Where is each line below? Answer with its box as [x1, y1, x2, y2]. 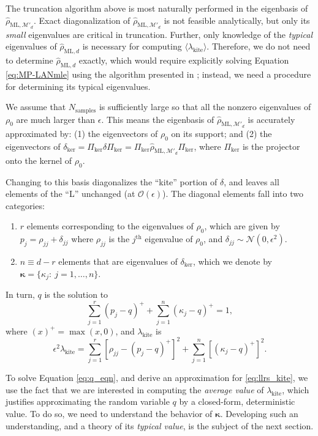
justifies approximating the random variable [6, 395, 170, 408]
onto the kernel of [6, 153, 72, 166]
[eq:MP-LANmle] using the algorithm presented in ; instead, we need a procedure [6, 67, 311, 80]
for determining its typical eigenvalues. [6, 79, 151, 92]
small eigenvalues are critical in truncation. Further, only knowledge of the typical [6, 28, 312, 40]
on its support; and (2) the [171, 127, 272, 139]
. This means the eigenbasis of [101, 113, 214, 125]
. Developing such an [220, 407, 298, 419]
